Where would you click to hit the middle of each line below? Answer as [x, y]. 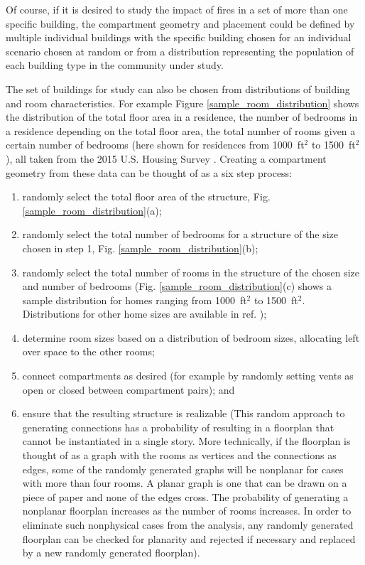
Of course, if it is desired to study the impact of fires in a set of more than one [177, 9]
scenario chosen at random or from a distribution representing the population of [180, 51]
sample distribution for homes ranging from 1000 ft [135, 300]
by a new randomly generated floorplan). [111, 553]
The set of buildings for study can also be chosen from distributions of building [178, 88]
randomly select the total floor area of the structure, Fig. [146, 197]
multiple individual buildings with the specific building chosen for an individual [179, 37]
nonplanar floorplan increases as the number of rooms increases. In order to [187, 511]
